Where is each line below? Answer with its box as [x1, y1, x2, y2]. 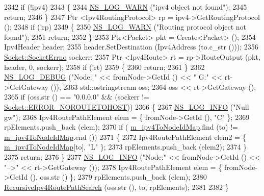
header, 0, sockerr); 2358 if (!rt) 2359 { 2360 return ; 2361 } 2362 [4, 61, 205, 72]
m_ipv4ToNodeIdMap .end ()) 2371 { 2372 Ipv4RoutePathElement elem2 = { [4, 131, 246, 142]
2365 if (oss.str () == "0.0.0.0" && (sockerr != [4, 91, 150, 102]
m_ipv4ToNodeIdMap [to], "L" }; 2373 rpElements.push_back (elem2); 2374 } [4, 141, 247, 152]
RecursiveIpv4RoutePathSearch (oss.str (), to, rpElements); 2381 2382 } [4, 181, 229, 192]
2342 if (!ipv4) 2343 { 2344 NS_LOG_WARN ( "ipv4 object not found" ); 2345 [4, 2, 247, 12]
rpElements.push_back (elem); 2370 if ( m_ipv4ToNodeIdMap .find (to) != [4, 121, 238, 132]
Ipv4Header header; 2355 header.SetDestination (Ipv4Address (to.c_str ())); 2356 [4, 41, 258, 52]
